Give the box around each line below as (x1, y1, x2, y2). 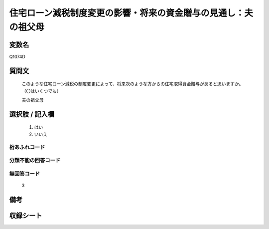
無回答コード (9, 170, 40, 177)
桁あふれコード (9, 144, 45, 151)
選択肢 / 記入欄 (9, 110, 55, 118)
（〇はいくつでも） (21, 88, 61, 94)
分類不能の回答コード (9, 157, 61, 164)
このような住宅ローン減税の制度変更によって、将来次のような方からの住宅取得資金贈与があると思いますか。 (21, 81, 244, 87)
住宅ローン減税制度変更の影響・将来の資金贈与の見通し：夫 (9, 7, 254, 18)
